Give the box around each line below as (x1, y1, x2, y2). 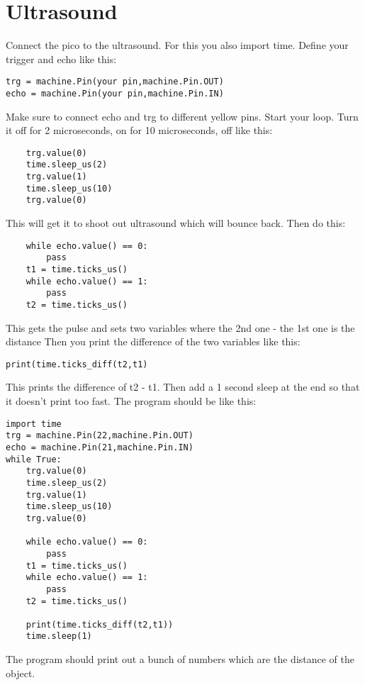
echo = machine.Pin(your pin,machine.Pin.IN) (6, 88, 224, 99)
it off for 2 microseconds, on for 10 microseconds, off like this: (6, 123, 273, 138)
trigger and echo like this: (6, 51, 117, 66)
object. (6, 665, 35, 680)
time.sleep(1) (26, 631, 92, 642)
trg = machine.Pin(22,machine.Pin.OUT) (6, 430, 193, 441)
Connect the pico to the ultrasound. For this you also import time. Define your (6, 38, 349, 52)
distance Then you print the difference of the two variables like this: (6, 334, 301, 349)
